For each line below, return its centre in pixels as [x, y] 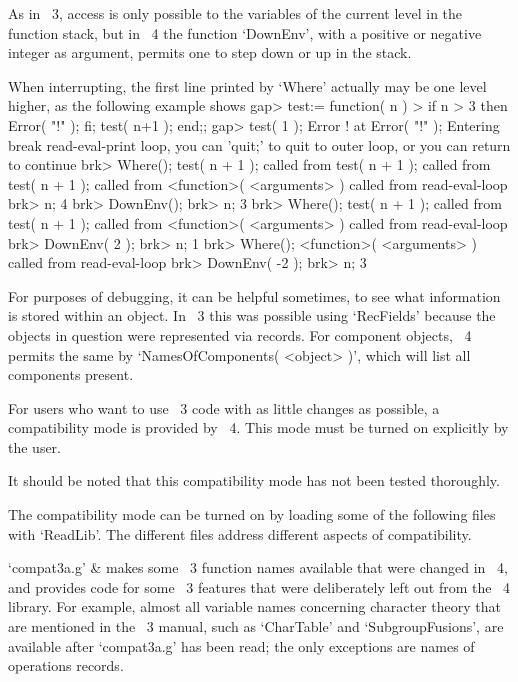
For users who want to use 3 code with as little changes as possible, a [224, 407]
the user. [35, 446]
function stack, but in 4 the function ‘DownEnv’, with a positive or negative [245, 32]
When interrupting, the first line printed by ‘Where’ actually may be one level [247, 85]
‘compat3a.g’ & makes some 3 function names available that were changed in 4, [258, 567]
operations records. [66, 665]
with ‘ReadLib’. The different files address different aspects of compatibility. [240, 533]
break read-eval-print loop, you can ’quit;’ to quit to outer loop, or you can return [259, 144]
